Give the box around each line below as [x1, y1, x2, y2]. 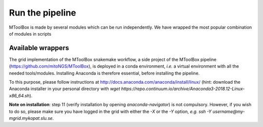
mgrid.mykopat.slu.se [9, 115, 53, 121]
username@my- [212, 109, 245, 114]
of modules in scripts [9, 31, 52, 36]
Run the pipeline [9, 7, 76, 18]
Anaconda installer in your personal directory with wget [9, 86, 120, 92]
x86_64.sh [9, 92, 30, 98]
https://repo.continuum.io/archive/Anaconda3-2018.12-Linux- [121, 86, 245, 92]
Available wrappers [9, 44, 69, 52]
